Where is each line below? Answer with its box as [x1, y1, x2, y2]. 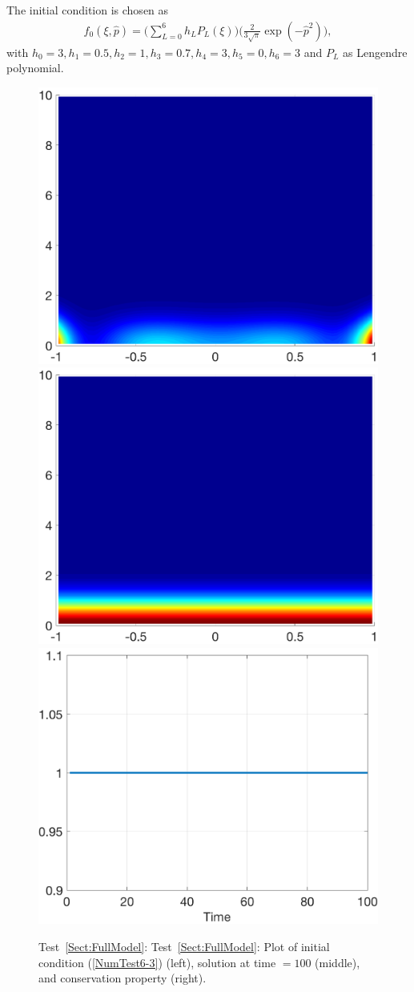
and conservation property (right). [38, 970, 207, 986]
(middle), [315, 954, 360, 970]
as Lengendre [343, 43, 408, 60]
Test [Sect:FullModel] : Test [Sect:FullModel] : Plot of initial [38, 938, 330, 955]
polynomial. [6, 59, 64, 76]
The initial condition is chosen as [6, 2, 169, 18]
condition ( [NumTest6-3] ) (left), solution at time [38, 954, 276, 970]
